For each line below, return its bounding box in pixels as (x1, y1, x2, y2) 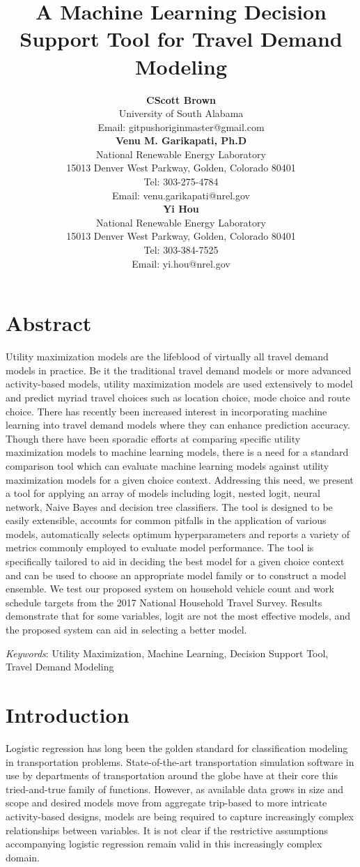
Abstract (6, 309, 92, 337)
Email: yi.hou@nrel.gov (132, 256, 230, 270)
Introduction (6, 700, 130, 728)
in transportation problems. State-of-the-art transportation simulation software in (6, 754, 354, 769)
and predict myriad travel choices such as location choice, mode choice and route (6, 390, 350, 404)
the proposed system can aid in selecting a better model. (6, 622, 247, 637)
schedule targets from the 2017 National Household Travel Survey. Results (6, 594, 322, 609)
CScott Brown (146, 92, 216, 107)
